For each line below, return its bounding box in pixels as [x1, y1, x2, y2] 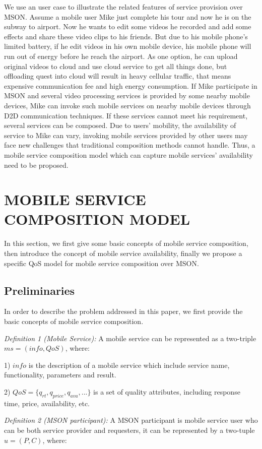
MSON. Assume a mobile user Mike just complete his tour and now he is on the [4, 11, 251, 22]
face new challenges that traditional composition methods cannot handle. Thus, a [4, 140, 255, 150]
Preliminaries [4, 282, 75, 298]
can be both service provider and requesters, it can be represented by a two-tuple [4, 424, 255, 435]
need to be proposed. [4, 159, 69, 170]
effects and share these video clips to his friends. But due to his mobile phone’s [4, 31, 248, 41]
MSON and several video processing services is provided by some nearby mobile [4, 90, 250, 101]
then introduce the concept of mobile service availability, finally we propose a [4, 248, 242, 258]
